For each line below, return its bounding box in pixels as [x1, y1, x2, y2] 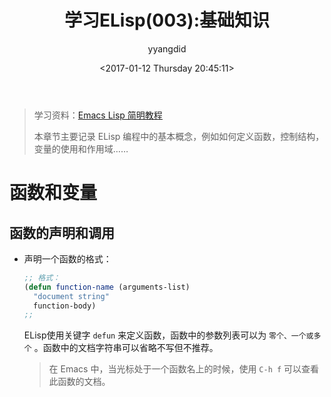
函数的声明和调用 [9, 224, 115, 241]
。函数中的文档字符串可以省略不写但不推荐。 [33, 342, 219, 354]
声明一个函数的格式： [23, 252, 112, 265]
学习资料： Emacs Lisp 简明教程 [33, 109, 163, 121]
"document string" [33, 291, 110, 301]
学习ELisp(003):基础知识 [63, 9, 271, 32]
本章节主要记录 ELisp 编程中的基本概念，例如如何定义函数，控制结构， [33, 130, 325, 142]
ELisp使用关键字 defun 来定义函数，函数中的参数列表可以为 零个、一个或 [23, 329, 314, 341]
